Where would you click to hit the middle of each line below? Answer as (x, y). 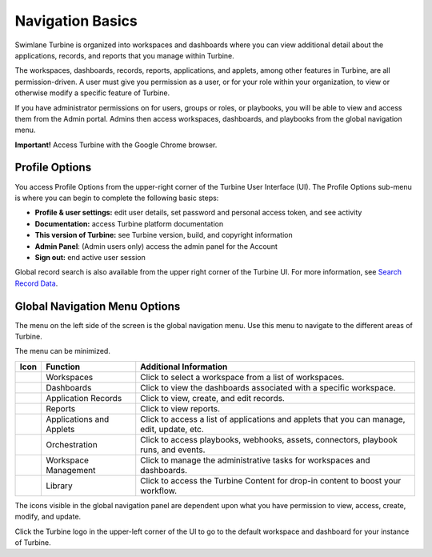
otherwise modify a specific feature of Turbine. (92, 93)
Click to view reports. (180, 408)
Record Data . (36, 283)
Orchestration (71, 444)
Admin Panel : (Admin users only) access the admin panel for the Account (156, 246)
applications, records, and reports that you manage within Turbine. (125, 55)
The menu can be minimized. (63, 351)
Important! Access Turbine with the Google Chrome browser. (116, 145)
